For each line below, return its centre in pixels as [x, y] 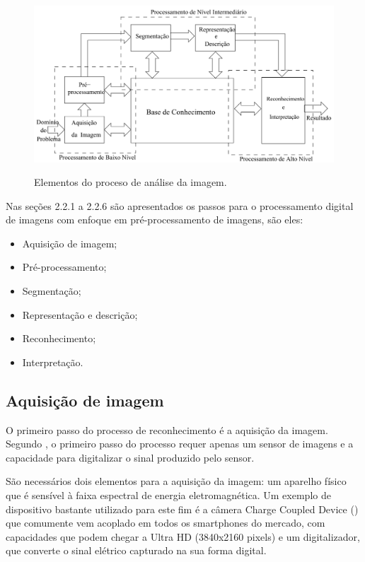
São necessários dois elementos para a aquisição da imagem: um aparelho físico [176, 481]
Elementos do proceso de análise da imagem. [131, 182]
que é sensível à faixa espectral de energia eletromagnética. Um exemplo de [168, 495]
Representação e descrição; [80, 314]
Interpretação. [53, 362]
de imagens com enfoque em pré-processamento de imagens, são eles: [155, 219]
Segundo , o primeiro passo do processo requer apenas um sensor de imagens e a [180, 444]
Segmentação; [52, 291]
